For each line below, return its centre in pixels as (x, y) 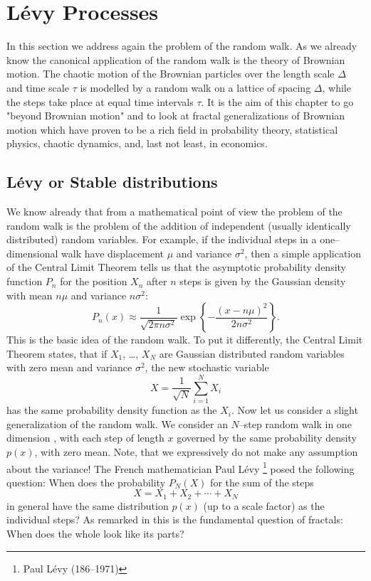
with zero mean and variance (69, 367)
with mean (30, 295)
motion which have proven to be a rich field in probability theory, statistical (172, 129)
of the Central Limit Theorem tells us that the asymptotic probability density (177, 267)
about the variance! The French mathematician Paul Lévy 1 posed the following (181, 467)
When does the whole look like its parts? (95, 533)
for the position (94, 281)
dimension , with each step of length (85, 438)
